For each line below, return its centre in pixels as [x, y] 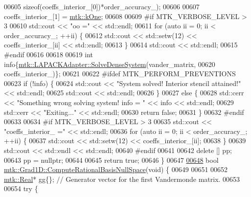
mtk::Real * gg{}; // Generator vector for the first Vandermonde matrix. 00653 [122, 179]
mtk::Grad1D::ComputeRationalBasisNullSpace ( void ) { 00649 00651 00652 [116, 169]
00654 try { [21, 188]
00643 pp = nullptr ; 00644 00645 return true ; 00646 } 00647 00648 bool [111, 160]
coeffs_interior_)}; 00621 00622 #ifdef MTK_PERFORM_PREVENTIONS [120, 74]
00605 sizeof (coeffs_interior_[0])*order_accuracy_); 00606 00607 [102, 6]
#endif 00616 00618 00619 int [49, 54]
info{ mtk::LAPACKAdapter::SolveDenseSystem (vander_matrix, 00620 [110, 64]
